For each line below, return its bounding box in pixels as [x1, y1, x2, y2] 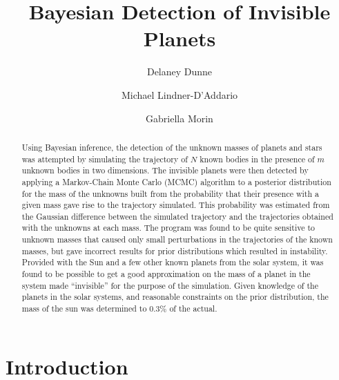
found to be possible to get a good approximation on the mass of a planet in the [21, 268, 311, 280]
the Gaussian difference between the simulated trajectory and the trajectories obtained [21, 210, 333, 222]
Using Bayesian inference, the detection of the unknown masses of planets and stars [21, 141, 322, 153]
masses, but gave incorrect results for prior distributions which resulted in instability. [21, 245, 328, 256]
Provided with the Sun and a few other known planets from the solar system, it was [21, 256, 324, 268]
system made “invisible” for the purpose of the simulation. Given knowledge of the [21, 279, 318, 291]
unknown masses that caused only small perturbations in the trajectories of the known [21, 234, 333, 245]
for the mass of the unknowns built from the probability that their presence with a [21, 187, 319, 199]
